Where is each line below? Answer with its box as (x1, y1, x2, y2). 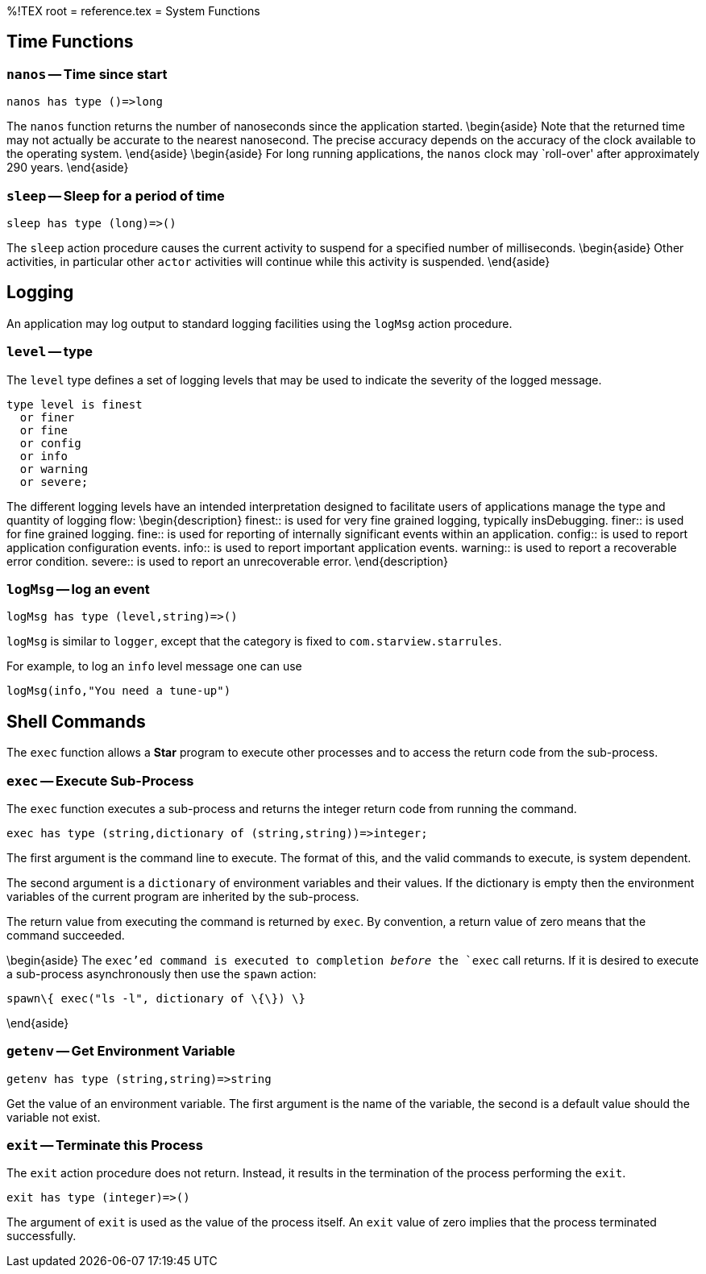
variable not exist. (6, 1110, 101, 1124)
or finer (19, 410, 75, 424)
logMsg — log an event (6, 580, 150, 597)
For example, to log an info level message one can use (6, 659, 302, 674)
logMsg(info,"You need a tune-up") (6, 684, 231, 698)
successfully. (6, 1229, 77, 1243)
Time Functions (6, 31, 134, 52)
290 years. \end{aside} (6, 160, 129, 175)
